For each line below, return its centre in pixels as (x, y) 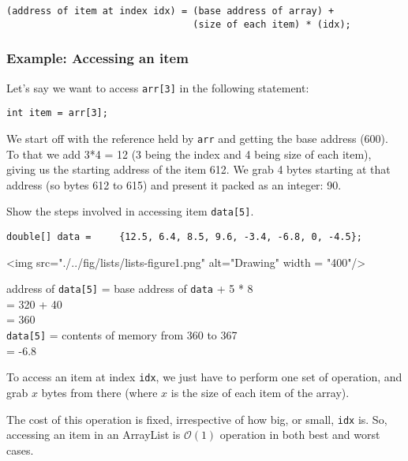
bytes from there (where (99, 392)
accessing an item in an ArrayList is (94, 435)
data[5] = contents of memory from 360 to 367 (122, 335)
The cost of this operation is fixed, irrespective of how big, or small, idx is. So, (197, 419)
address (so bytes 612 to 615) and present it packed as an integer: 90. (174, 184)
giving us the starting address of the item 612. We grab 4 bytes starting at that (198, 169)
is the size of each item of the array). (260, 392)
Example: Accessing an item (97, 58)
